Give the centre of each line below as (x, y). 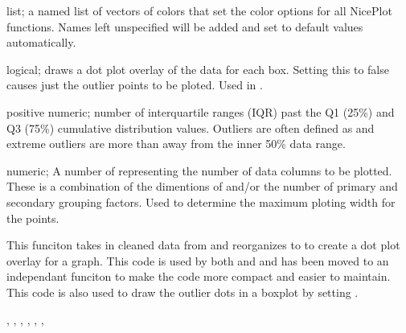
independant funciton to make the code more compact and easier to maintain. (199, 276)
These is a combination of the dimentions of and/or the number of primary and (202, 186)
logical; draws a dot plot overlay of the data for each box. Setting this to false (198, 69)
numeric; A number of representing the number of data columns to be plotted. (199, 170)
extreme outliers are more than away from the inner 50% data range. (176, 144)
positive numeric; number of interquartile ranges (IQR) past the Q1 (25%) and (201, 111)
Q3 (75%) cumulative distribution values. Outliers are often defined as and (191, 127)
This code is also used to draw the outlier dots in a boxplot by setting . (182, 292)
